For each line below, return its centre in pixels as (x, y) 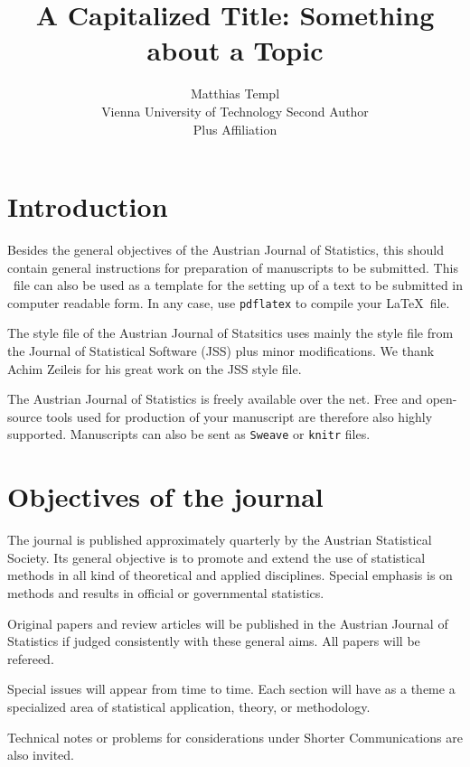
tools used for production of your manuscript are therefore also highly (239, 416)
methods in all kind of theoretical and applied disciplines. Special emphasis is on (230, 575)
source (25, 416)
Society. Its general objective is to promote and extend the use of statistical (216, 557)
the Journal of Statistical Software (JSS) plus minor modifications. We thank (221, 351)
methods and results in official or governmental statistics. (166, 593)
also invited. (41, 755)
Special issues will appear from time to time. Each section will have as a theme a (231, 689)
